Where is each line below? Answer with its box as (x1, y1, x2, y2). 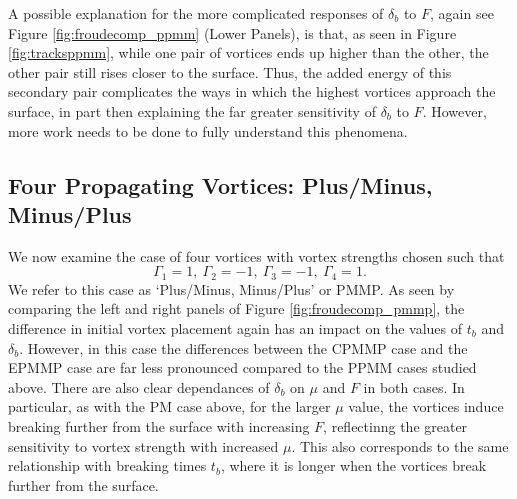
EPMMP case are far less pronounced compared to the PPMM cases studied (8, 357, 477, 378)
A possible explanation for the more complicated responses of (8, 3, 384, 23)
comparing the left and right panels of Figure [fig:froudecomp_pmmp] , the (8, 298, 465, 319)
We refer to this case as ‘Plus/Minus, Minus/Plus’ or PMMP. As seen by (8, 278, 455, 299)
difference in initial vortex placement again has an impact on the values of (8, 317, 463, 338)
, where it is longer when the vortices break (220, 455, 487, 476)
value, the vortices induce (348, 396, 504, 417)
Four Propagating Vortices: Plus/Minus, (8, 169, 433, 200)
